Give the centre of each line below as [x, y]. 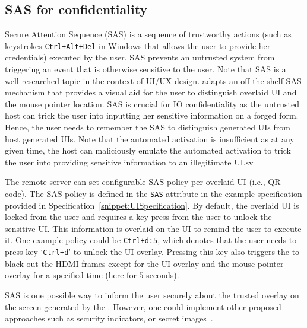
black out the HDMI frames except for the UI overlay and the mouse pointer [144, 263]
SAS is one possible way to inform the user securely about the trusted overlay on [152, 294]
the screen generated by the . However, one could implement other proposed [143, 306]
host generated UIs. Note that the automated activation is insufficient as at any [150, 138]
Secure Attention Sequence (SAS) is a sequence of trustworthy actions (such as [148, 34]
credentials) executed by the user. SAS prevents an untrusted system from [140, 57]
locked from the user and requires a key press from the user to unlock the [138, 217]
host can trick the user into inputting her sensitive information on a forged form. [152, 115]
